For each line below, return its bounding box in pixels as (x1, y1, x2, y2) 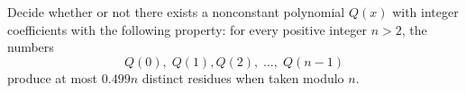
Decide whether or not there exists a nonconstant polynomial (7, 3, 345, 21)
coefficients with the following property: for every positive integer (7, 20, 367, 38)
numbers (7, 38, 54, 56)
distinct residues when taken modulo (142, 68, 344, 87)
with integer (392, 3, 459, 21)
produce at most (7, 68, 98, 87)
